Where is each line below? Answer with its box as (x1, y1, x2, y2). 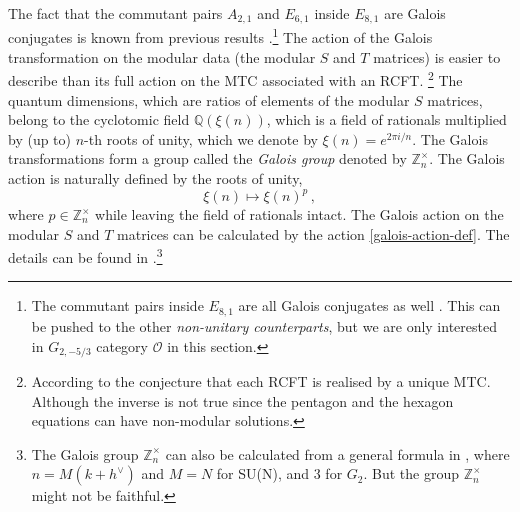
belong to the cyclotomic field (8, 109, 190, 130)
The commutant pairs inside (31, 295, 204, 316)
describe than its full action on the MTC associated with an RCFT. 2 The (8, 67, 463, 90)
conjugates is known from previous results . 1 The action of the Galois (8, 24, 433, 48)
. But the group (363, 463, 460, 484)
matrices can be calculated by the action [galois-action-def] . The (117, 223, 510, 244)
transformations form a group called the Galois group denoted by (8, 148, 407, 169)
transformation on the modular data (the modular (8, 46, 316, 67)
